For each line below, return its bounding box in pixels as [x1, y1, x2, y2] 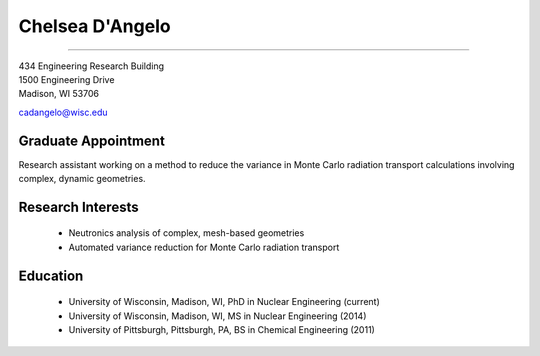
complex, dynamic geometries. [18, 173, 146, 185]
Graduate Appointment [18, 132, 165, 149]
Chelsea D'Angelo [18, 15, 171, 37]
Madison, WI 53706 [18, 88, 100, 100]
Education [18, 267, 84, 284]
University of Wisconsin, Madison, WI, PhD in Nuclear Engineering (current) [68, 296, 380, 308]
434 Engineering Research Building [18, 60, 165, 72]
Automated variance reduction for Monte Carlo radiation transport [68, 241, 340, 253]
